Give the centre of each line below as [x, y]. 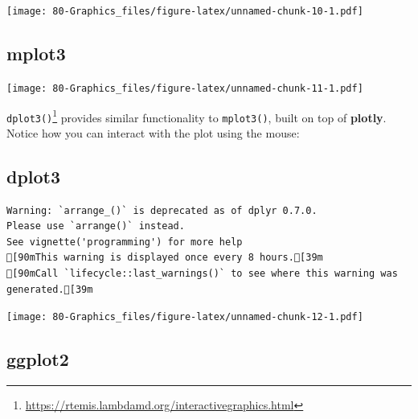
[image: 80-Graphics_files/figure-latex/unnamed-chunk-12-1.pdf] [185, 317]
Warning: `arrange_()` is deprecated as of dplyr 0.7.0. [162, 210]
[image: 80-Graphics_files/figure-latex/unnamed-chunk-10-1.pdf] [185, 11]
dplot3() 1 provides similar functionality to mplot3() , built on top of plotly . [197, 116]
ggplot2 [38, 359]
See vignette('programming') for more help [125, 242]
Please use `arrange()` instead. [96, 226]
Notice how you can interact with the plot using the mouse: [153, 132]
